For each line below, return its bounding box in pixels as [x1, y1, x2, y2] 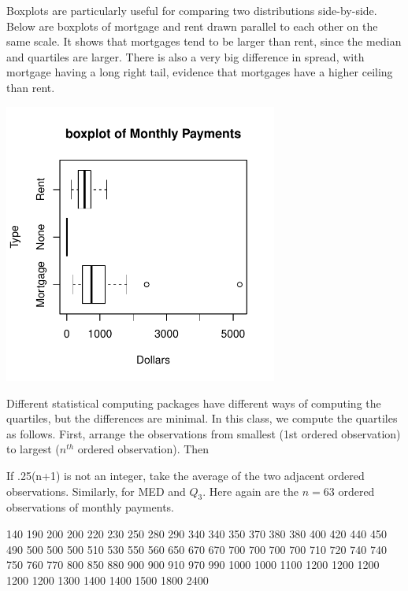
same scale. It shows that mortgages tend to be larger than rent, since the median [6, 33, 402, 50]
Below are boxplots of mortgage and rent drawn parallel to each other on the [6, 17, 378, 34]
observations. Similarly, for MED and [6, 482, 186, 499]
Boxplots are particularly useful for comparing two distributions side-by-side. [6, 2, 377, 18]
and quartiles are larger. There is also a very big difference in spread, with [6, 48, 365, 65]
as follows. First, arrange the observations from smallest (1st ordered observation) [6, 425, 401, 441]
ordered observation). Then [77, 441, 210, 457]
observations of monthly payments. [6, 499, 174, 515]
